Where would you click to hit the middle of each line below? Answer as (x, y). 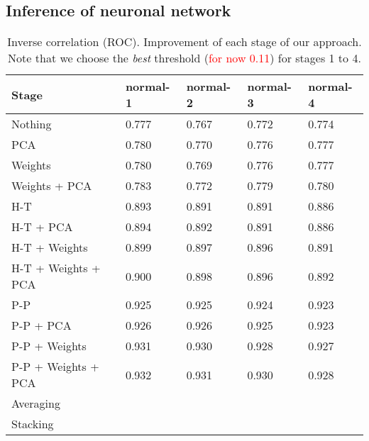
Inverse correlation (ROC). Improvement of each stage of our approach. (184, 42)
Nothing (32, 124)
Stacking (33, 424)
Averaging (36, 403)
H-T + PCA (42, 227)
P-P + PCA (42, 325)
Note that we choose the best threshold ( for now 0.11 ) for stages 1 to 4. (184, 58)
